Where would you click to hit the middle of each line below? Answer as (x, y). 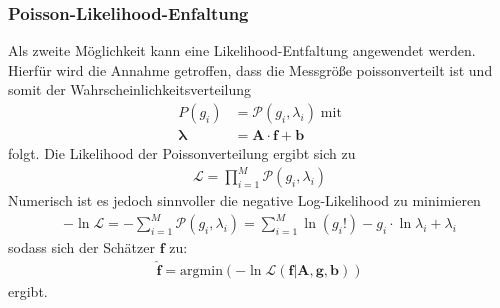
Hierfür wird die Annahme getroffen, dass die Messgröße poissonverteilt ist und (250, 69)
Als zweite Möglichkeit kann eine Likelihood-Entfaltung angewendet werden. (242, 50)
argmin (201, 271)
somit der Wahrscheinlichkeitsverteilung (130, 89)
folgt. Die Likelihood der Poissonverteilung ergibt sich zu (182, 153)
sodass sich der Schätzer (81, 247)
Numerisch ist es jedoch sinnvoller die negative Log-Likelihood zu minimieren (244, 200)
